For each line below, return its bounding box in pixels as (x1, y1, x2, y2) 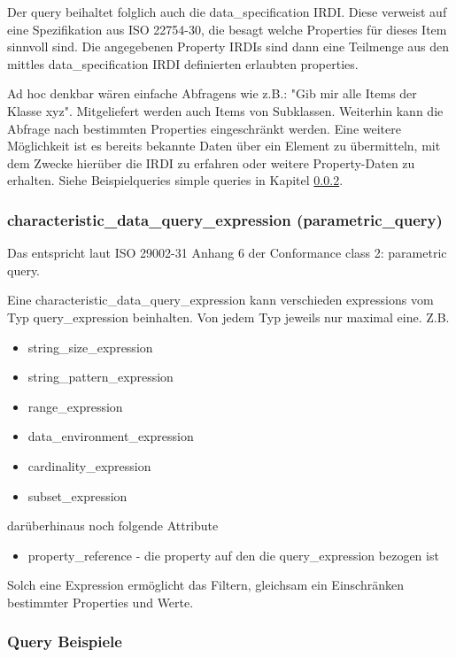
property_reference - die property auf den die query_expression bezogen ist (27, 545, 439, 564)
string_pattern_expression (27, 367, 174, 386)
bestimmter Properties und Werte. (7, 592, 194, 611)
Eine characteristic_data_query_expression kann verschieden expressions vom (7, 290, 434, 309)
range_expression (27, 397, 123, 415)
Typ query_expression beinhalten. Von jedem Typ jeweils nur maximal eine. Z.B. (7, 307, 450, 326)
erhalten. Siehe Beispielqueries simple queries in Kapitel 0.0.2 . (7, 171, 344, 189)
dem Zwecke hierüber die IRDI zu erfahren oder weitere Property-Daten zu (7, 153, 415, 172)
